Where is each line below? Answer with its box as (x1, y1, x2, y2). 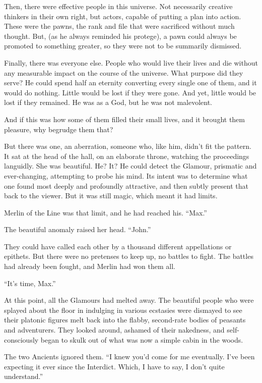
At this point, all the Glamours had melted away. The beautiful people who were (4, 295, 254, 305)
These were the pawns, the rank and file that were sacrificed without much (4, 21, 235, 31)
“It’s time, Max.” (4, 278, 56, 288)
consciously (4, 334, 39, 345)
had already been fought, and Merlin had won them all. (4, 261, 176, 271)
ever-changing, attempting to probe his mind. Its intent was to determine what (4, 170, 248, 181)
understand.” (4, 371, 43, 381)
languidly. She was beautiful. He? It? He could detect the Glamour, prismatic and (4, 160, 257, 171)
